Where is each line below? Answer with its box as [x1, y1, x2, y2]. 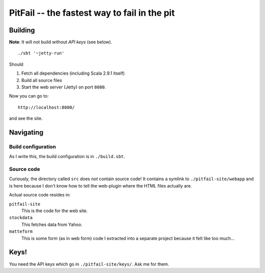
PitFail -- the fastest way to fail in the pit [9, 7, 175, 18]
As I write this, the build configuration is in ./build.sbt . [9, 154, 125, 160]
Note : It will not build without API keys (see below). [9, 39, 112, 45]
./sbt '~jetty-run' [18, 51, 65, 56]
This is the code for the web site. [21, 208, 88, 214]
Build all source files [21, 77, 62, 83]
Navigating [9, 128, 44, 136]
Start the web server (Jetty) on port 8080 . [21, 84, 106, 90]
